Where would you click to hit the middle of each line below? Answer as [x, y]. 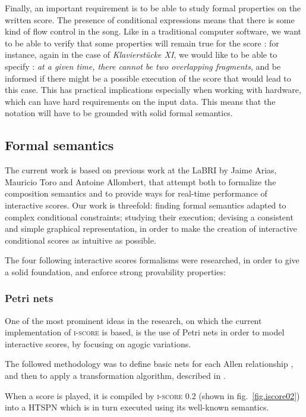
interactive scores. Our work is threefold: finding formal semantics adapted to [146, 205]
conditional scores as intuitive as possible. [81, 240]
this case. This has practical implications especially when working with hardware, [153, 90]
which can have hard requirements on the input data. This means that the [140, 101]
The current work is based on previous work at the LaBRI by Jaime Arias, [141, 170]
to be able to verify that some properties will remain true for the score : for [142, 43]
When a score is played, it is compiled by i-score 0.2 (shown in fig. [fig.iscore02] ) [152, 395]
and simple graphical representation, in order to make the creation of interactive [151, 228]
